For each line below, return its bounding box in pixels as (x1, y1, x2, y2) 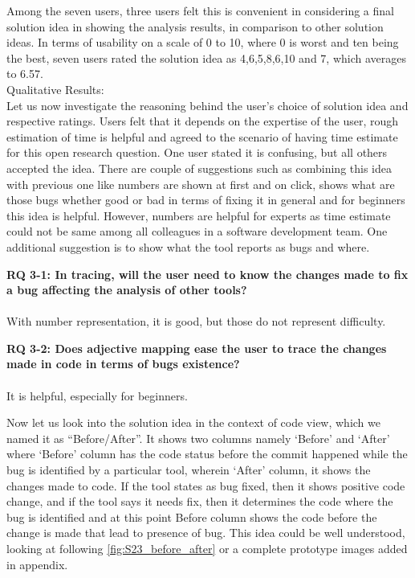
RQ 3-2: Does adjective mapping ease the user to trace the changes (6, 339, 387, 356)
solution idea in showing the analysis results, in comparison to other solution (6, 18, 384, 35)
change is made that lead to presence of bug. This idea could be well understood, (6, 524, 405, 541)
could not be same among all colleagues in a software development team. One (6, 223, 388, 240)
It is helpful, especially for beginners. (6, 387, 188, 404)
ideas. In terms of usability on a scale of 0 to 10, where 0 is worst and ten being (6, 34, 399, 51)
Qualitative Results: (6, 80, 104, 97)
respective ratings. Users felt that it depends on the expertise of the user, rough (6, 113, 399, 129)
